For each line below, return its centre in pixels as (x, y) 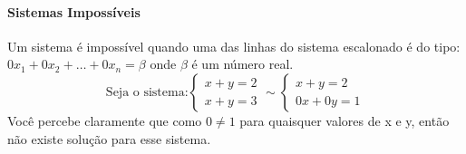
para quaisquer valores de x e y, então (345, 120)
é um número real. (243, 64)
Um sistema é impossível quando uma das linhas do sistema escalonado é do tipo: (234, 46)
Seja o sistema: (147, 92)
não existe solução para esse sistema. (109, 138)
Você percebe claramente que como (105, 120)
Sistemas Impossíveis (74, 11)
